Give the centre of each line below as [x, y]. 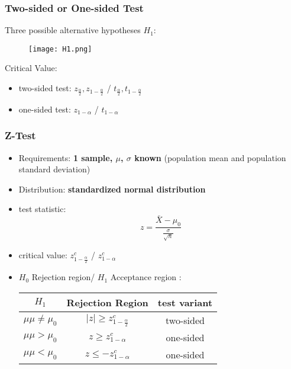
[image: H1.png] [60, 49]
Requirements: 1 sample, [66, 157]
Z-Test [20, 135]
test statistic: [42, 209]
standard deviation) [54, 169]
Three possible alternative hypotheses [73, 30]
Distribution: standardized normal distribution [112, 189]
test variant [185, 303]
